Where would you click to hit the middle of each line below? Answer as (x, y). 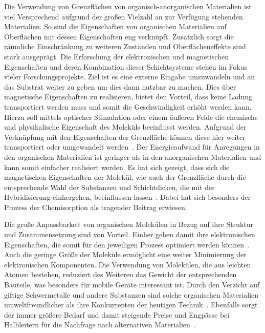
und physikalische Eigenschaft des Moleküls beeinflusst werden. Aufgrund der (125, 127)
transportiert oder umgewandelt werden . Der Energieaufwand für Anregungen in (132, 147)
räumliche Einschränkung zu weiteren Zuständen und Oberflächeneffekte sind (125, 46)
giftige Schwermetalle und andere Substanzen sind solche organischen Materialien (131, 294)
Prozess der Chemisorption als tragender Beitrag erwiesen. (96, 207)
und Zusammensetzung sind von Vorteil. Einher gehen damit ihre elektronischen (130, 234)
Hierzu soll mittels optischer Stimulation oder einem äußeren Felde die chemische (131, 117)
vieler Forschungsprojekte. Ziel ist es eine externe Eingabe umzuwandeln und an (130, 77)
